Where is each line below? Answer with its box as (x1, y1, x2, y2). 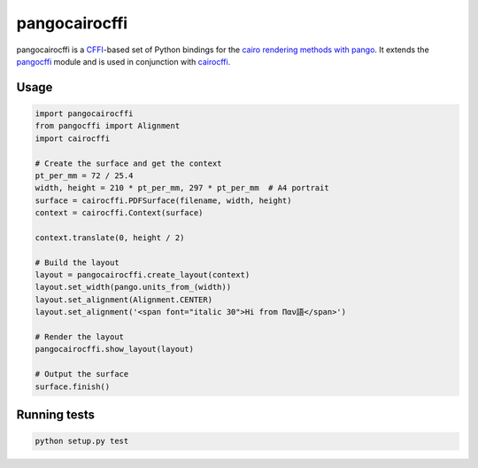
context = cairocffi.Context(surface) (35, 208, 204, 218)
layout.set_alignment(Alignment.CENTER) (35, 294, 212, 305)
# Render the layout (35, 331, 124, 341)
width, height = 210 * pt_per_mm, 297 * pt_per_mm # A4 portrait (35, 183, 329, 193)
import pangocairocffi (35, 108, 134, 119)
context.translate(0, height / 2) (35, 232, 185, 243)
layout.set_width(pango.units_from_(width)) (35, 282, 232, 292)
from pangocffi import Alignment (35, 121, 181, 131)
